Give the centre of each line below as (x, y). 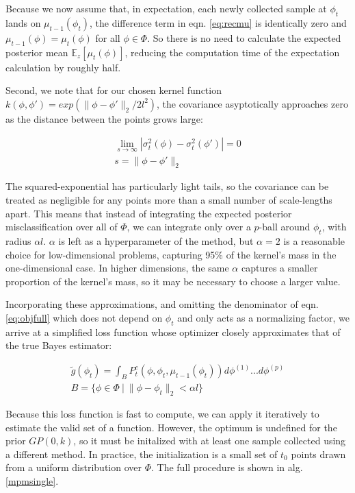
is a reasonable (314, 241)
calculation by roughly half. (63, 67)
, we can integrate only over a (189, 227)
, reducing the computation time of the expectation (232, 52)
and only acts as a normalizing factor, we (264, 317)
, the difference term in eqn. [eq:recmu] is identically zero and (218, 22)
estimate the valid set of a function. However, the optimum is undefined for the (171, 427)
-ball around (285, 227)
